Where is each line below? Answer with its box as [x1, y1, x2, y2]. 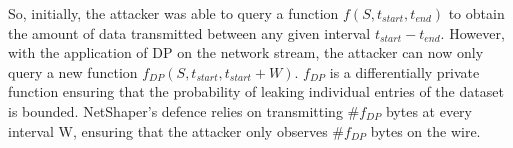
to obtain [448, 3, 505, 23]
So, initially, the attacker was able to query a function [8, 3, 339, 23]
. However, [440, 22, 505, 43]
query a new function [8, 61, 138, 82]
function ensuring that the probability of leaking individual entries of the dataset [8, 81, 504, 102]
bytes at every [385, 100, 473, 121]
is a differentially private [329, 61, 480, 82]
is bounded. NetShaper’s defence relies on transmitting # [8, 100, 360, 121]
